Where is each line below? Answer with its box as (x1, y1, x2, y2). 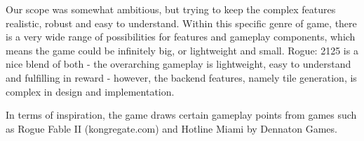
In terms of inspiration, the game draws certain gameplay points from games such (6, 107, 357, 122)
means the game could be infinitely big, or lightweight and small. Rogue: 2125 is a (6, 43, 358, 57)
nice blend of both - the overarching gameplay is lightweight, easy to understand (6, 57, 351, 71)
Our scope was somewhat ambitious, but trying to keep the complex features (6, 2, 336, 16)
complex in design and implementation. (6, 84, 175, 98)
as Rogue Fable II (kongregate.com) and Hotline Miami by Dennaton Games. (6, 121, 337, 135)
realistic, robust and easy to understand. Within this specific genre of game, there (6, 15, 357, 30)
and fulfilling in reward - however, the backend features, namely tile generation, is (6, 70, 357, 84)
